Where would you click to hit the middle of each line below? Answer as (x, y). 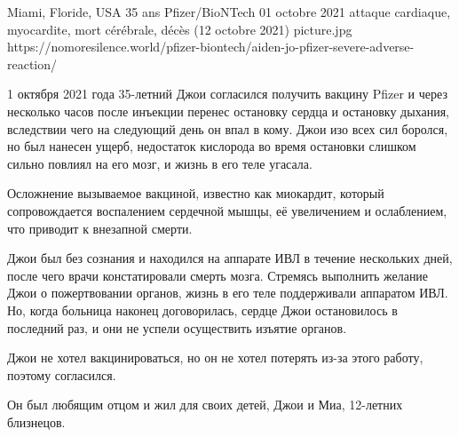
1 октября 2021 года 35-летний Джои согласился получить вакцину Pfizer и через (227, 94)
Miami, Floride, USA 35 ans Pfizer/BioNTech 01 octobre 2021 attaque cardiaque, (229, 12)
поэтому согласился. (62, 374)
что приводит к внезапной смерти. (100, 228)
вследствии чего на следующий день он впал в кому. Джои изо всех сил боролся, (228, 128)
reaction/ (32, 64)
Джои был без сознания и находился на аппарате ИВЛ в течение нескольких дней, (230, 258)
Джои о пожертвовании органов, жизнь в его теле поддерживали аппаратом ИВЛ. (228, 293)
